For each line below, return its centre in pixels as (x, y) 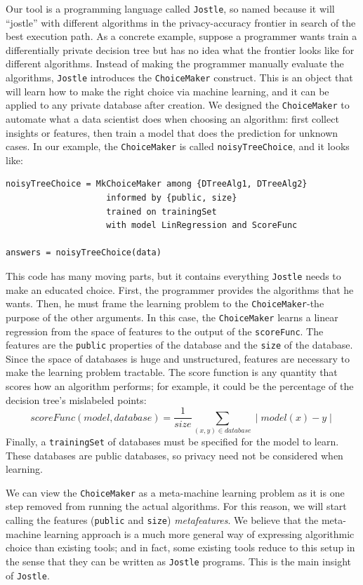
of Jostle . (28, 575)
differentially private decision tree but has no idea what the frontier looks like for (180, 49)
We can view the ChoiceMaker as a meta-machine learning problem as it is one (175, 492)
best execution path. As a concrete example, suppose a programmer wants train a (181, 36)
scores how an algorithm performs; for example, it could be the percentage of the (180, 386)
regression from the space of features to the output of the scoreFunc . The (165, 331)
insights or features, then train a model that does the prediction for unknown (172, 132)
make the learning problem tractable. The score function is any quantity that (172, 372)
